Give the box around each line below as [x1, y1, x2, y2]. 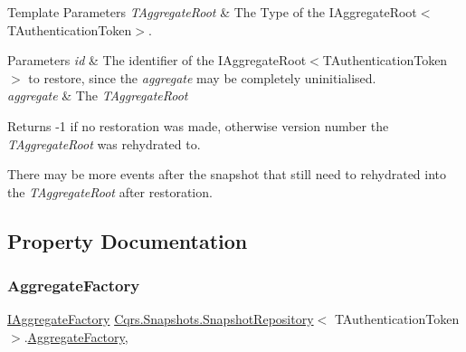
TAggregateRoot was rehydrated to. [7, 134, 201, 153]
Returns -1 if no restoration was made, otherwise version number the [7, 116, 389, 135]
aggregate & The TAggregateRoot [7, 86, 188, 105]
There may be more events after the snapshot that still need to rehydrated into [7, 165, 447, 184]
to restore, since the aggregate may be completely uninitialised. [28, 68, 376, 87]
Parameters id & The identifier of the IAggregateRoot [7, 51, 307, 70]
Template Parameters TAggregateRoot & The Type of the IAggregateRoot [7, 3, 417, 21]
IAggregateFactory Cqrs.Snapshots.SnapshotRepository [7, 309, 314, 328]
